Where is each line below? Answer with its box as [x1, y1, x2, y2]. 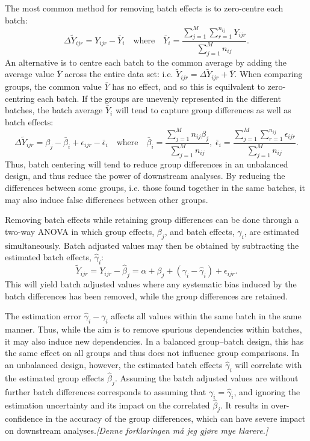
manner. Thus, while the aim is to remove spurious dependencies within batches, [5, 322, 302, 335]
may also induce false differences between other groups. [5, 193, 208, 205]
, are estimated [244, 225, 299, 237]
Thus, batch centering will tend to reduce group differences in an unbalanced [5, 157, 288, 170]
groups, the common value [5, 80, 102, 92]
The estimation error [5, 310, 81, 322]
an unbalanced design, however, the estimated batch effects [5, 358, 223, 371]
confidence [5, 412, 43, 425]
